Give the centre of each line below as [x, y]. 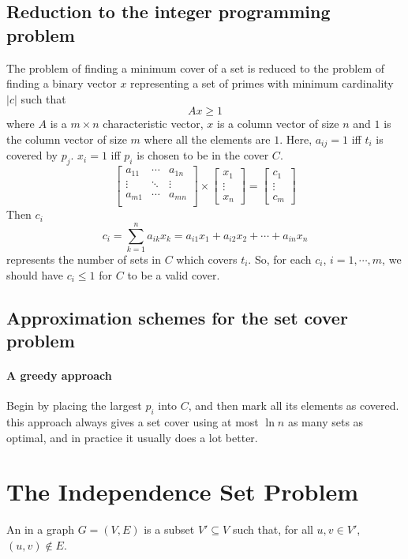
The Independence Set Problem [182, 491]
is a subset [169, 529]
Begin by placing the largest [74, 405]
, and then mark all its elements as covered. [294, 405]
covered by [32, 155]
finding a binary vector [62, 83]
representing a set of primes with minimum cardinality [262, 83]
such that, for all [273, 529]
